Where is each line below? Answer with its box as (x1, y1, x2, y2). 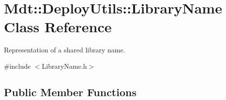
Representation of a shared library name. (4, 45, 125, 55)
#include (4, 61, 31, 71)
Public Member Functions (4, 84, 136, 99)
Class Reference (4, 17, 112, 37)
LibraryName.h (42, 61, 87, 71)
